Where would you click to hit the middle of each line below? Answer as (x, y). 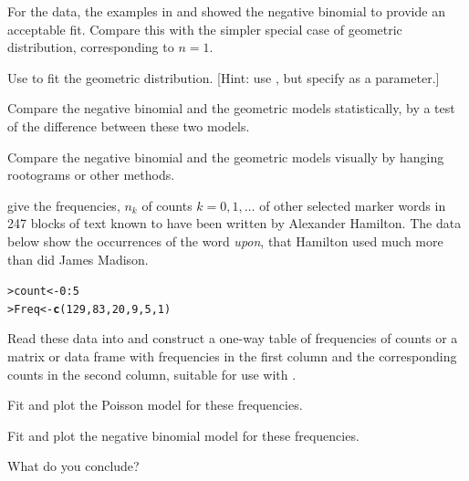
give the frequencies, (64, 205)
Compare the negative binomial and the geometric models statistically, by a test (231, 108)
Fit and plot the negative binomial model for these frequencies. (183, 435)
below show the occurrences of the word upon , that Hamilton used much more (225, 240)
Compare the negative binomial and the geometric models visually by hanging (226, 157)
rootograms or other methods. (91, 175)
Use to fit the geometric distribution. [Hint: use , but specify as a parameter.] (224, 77)
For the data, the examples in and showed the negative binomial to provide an (226, 11)
